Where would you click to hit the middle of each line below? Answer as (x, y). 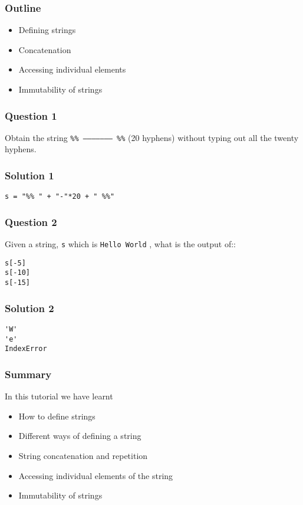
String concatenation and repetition (83, 455)
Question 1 (31, 115)
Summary (28, 374)
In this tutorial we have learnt (59, 396)
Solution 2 (29, 308)
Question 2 (31, 222)
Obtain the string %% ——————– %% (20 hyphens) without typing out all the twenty (152, 137)
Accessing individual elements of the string (96, 475)
